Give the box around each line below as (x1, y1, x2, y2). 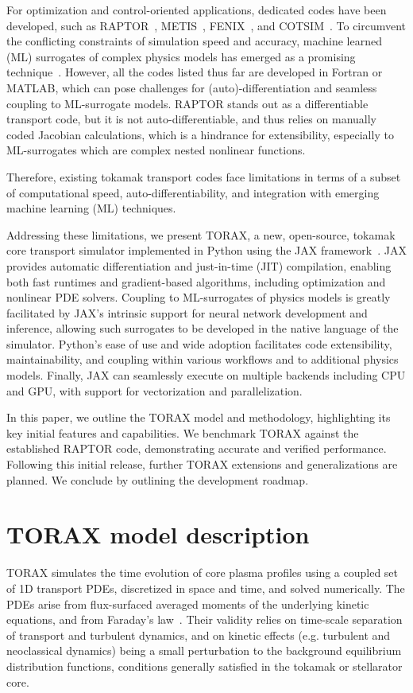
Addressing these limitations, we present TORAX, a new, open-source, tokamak (6, 226, 396, 243)
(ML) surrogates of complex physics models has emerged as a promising (6, 48, 356, 64)
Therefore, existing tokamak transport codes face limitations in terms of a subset (6, 168, 401, 185)
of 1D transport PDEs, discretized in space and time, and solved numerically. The (6, 579, 405, 596)
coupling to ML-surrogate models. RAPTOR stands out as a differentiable (6, 95, 369, 111)
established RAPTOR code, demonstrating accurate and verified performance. (6, 440, 387, 457)
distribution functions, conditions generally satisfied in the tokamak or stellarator (6, 657, 403, 674)
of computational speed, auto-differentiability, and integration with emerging (6, 184, 380, 201)
